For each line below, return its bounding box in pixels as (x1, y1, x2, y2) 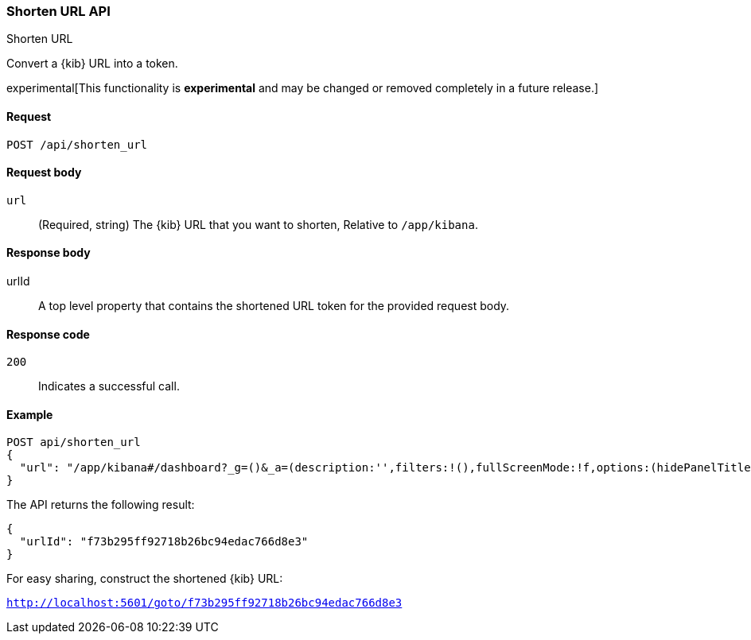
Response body (6, 246, 91, 260)
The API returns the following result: (6, 498, 195, 512)
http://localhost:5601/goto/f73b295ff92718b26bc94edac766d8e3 (6, 596, 403, 610)
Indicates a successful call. (38, 379, 180, 394)
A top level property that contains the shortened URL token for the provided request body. (38, 299, 510, 313)
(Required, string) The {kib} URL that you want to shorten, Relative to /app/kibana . (38, 217, 478, 231)
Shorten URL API (6, 3, 111, 19)
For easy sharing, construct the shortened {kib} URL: (6, 572, 283, 586)
